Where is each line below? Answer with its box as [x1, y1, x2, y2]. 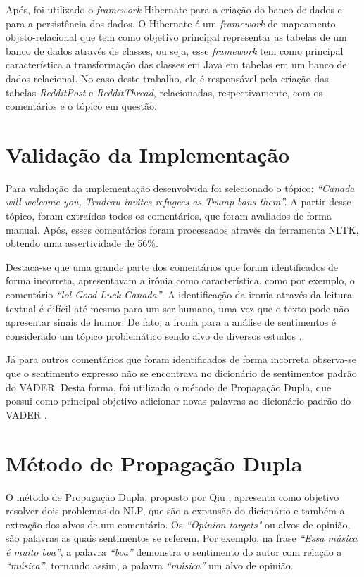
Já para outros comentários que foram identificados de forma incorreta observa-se [6, 352, 356, 367]
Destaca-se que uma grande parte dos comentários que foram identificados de [6, 259, 339, 274]
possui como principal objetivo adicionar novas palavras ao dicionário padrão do [6, 393, 351, 408]
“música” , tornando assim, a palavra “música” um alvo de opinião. [6, 558, 294, 573]
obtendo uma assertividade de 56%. [6, 236, 158, 251]
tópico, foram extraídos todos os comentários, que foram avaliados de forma [6, 208, 332, 223]
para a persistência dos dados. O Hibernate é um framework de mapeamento [6, 15, 336, 30]
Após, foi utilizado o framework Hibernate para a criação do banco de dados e [6, 2, 342, 16]
